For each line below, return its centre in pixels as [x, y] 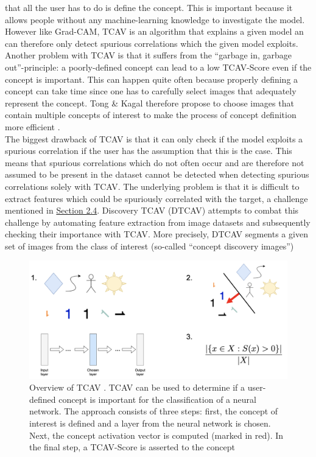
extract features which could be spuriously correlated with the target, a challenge [156, 198]
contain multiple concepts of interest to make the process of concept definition [151, 115]
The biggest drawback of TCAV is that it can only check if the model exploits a [154, 138]
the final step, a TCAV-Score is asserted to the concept [132, 447]
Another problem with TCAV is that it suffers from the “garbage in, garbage [149, 55]
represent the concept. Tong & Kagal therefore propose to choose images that [149, 103]
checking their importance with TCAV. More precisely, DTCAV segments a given [156, 234]
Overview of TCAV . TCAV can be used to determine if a [137, 387]
